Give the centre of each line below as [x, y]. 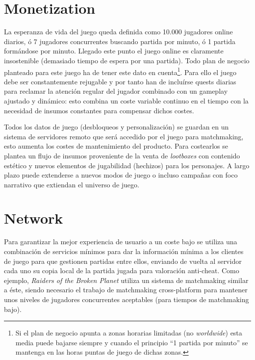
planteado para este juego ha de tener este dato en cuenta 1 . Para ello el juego [120, 71]
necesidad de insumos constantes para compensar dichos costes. [99, 110]
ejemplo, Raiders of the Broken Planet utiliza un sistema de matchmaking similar [126, 280]
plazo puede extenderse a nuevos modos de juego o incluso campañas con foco [121, 175]
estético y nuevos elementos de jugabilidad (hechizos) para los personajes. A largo [127, 165]
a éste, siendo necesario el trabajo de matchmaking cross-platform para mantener [126, 290]
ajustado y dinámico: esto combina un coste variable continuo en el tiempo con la [126, 100]
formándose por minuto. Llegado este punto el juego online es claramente [114, 51]
